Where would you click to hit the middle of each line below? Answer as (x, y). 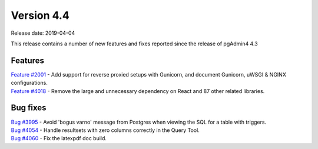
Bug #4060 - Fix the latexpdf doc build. (59, 138)
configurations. (29, 83)
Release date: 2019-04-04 (43, 33)
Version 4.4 (40, 15)
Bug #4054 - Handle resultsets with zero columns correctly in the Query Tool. (105, 130)
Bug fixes (29, 108)
